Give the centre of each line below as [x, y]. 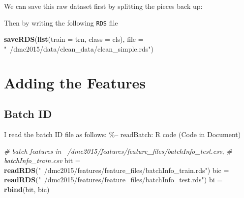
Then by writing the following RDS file [61, 22]
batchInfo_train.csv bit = [42, 160]
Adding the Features [75, 82]
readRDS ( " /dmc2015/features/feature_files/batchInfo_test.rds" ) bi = [113, 180]
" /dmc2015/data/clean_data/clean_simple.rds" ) [79, 48]
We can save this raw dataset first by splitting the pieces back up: [103, 6]
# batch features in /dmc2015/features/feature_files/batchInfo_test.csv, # [118, 151]
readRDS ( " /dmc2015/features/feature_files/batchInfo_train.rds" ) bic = [117, 170]
